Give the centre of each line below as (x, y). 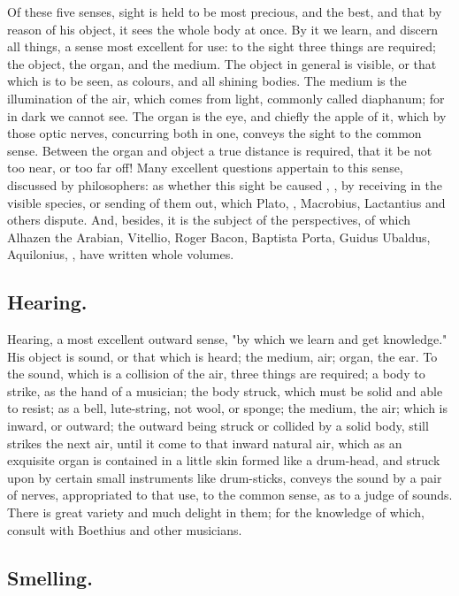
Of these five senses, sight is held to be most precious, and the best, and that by (225, 11)
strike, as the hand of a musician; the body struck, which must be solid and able (225, 390)
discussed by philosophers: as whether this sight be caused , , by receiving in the (225, 184)
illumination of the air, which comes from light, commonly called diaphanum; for (226, 98)
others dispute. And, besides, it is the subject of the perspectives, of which (209, 220)
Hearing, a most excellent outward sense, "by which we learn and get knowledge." (227, 339)
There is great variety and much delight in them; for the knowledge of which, (216, 512)
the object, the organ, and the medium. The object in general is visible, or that (222, 63)
